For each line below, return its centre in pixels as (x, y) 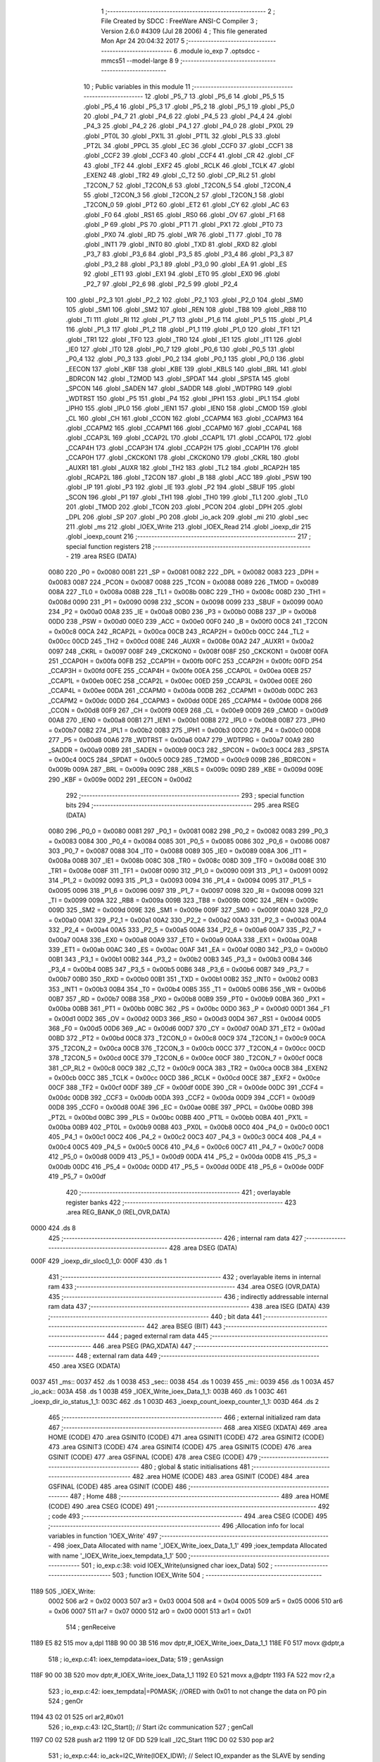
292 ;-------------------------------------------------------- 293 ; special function (185, 796)
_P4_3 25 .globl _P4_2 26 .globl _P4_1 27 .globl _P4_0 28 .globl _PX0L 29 (189, 126)
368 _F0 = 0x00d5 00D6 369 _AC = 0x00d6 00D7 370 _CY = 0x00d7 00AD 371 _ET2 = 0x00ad (186, 1028)
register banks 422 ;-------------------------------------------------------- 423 (181, 1202)
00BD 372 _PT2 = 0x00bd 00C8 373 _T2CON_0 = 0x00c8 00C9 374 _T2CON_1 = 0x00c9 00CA (187, 1038)
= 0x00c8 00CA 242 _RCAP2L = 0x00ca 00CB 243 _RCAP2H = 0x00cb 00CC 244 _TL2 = (179, 632)
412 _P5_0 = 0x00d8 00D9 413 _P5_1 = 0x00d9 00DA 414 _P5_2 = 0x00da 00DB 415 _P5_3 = (183, 1157)
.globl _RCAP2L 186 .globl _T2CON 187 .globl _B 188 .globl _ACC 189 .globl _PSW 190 (189, 477)
